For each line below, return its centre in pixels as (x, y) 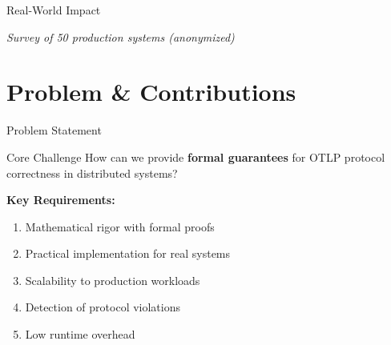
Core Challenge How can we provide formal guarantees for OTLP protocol (196, 156)
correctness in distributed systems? (92, 172)
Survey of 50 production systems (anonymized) (121, 36)
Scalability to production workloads (113, 280)
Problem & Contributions (151, 92)
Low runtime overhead (80, 334)
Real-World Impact (54, 10)
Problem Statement (54, 130)
